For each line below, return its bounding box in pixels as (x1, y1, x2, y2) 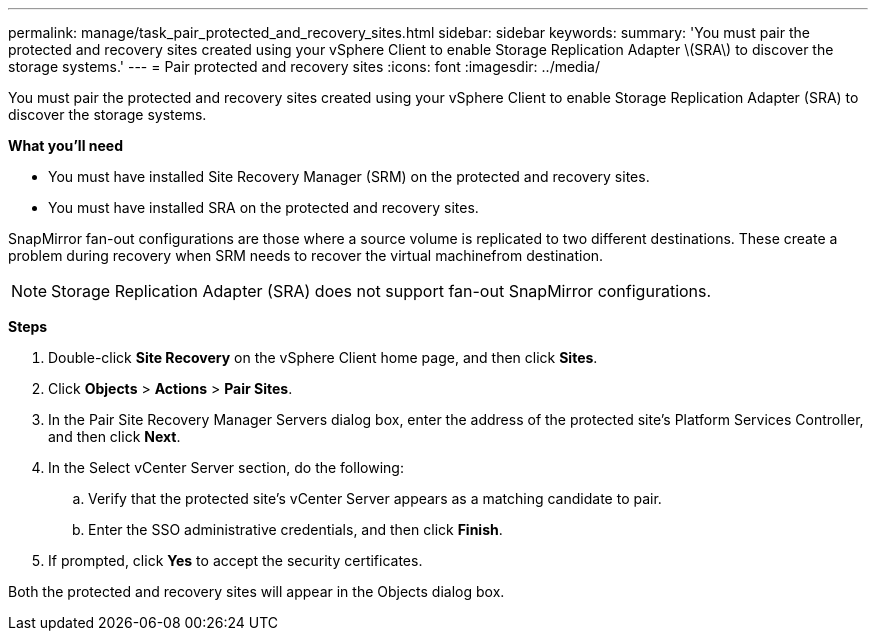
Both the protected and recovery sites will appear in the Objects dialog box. (8, 583, 505, 600)
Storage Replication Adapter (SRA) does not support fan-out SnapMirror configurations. (51, 281, 712, 301)
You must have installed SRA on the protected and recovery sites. (48, 199, 479, 216)
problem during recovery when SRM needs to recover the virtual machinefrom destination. (8, 247, 604, 264)
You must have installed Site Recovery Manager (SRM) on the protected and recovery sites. (48, 168, 650, 185)
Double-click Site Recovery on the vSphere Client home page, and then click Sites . (48, 349, 598, 366)
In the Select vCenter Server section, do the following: (48, 459, 404, 476)
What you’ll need (8, 137, 123, 154)
